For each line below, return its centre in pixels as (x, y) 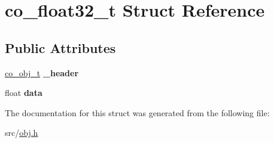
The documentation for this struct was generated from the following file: (137, 112)
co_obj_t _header (42, 72)
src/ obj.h (22, 133)
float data (24, 93)
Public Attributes (60, 47)
